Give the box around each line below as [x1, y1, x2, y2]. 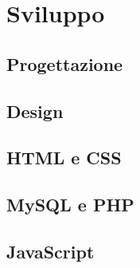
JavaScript [6, 238, 95, 263]
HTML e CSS [6, 145, 122, 170]
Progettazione [6, 51, 123, 76]
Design [6, 98, 64, 123]
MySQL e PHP [6, 192, 134, 217]
